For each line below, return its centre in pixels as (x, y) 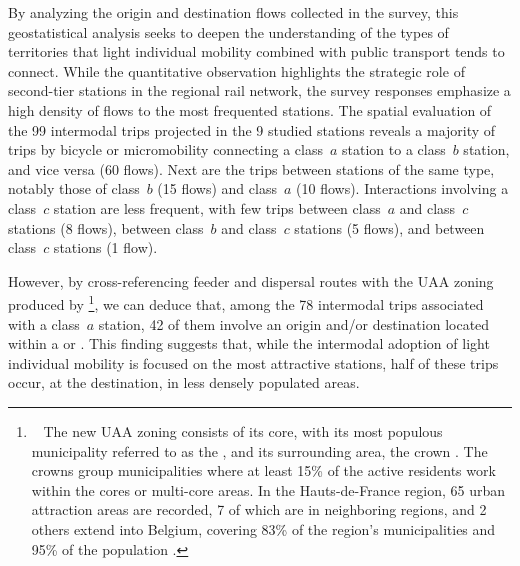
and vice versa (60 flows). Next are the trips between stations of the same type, (251, 168)
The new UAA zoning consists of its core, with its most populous (243, 430)
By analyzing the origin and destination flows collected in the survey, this (233, 12)
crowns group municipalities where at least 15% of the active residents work (263, 470)
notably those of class (74, 188)
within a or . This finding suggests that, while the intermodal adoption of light (249, 343)
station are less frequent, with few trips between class (217, 207)
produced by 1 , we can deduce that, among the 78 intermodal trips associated (246, 302)
